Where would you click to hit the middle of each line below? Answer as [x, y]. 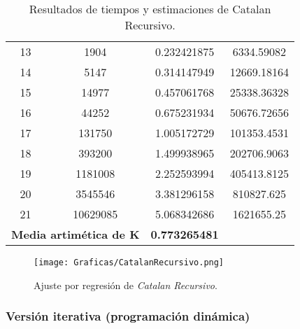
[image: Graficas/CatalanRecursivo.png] [129, 262]
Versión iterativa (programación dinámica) [128, 316]
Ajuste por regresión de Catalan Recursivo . [126, 285]
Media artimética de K [76, 234]
